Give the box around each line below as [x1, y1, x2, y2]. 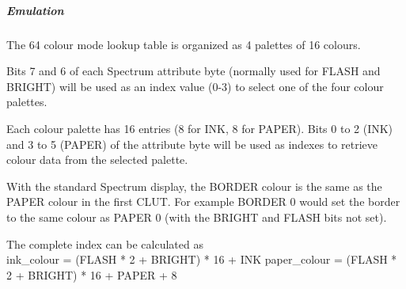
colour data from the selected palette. [6, 151, 188, 168]
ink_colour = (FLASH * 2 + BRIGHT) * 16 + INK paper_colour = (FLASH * [6, 251, 397, 268]
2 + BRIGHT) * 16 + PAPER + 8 [6, 266, 177, 283]
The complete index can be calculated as [6, 235, 203, 252]
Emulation [6, 2, 64, 18]
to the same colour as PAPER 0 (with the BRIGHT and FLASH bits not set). [6, 208, 387, 225]
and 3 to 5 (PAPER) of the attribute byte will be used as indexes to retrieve [6, 135, 378, 152]
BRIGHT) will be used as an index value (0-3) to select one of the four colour [6, 78, 384, 94]
